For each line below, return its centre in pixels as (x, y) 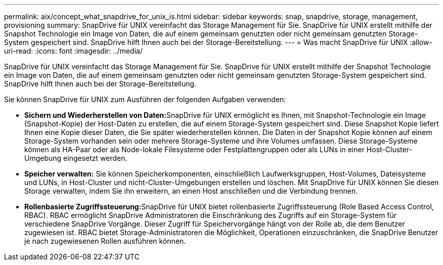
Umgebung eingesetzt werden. (76, 158)
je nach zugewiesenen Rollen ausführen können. (105, 241)
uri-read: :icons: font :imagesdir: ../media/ (73, 51)
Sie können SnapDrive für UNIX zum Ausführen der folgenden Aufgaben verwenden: (145, 99)
